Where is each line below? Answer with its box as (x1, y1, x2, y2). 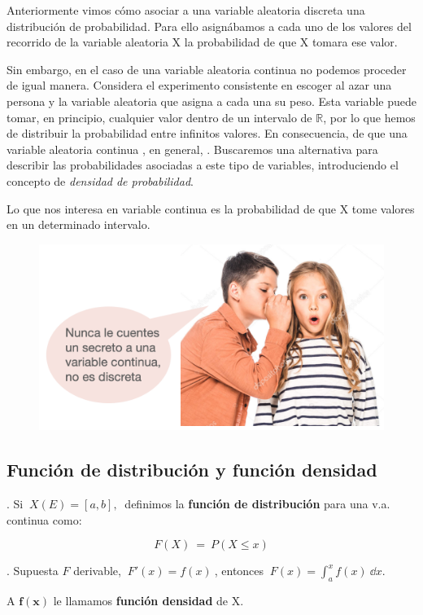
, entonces (214, 562, 264, 579)
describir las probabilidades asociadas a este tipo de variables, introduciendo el (7, 156, 399, 174)
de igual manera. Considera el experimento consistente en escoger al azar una (7, 77, 392, 94)
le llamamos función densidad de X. (53, 592, 244, 609)
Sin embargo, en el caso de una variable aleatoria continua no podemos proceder (7, 60, 407, 77)
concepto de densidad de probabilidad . (7, 172, 194, 189)
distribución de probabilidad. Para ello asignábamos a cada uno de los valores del (7, 17, 412, 34)
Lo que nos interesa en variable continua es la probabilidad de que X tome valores (7, 200, 415, 217)
